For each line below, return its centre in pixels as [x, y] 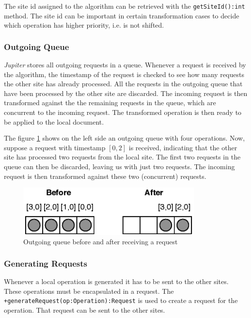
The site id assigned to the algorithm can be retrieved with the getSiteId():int [125, 6]
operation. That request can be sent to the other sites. [85, 310]
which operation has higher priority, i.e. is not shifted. [84, 25]
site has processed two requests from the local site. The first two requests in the [122, 157]
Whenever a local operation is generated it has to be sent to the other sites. [116, 281]
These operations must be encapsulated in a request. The [89, 291]
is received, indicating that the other [183, 147]
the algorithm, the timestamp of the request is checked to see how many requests [124, 74]
